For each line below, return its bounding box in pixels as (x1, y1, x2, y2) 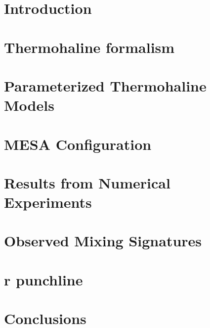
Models (4, 95, 54, 115)
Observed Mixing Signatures (4, 231, 202, 251)
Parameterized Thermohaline (4, 75, 207, 95)
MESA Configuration (4, 134, 152, 154)
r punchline (4, 269, 83, 289)
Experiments (4, 192, 92, 212)
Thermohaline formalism (4, 37, 175, 57)
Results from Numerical (4, 172, 170, 192)
